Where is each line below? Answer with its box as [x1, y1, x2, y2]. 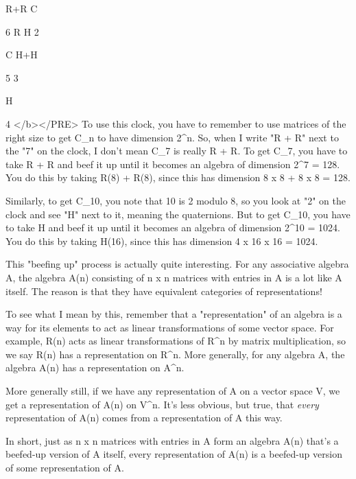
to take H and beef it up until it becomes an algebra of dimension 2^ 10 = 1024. [5, 220, 340, 235]
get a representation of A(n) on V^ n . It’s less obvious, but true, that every [5, 397, 319, 411]
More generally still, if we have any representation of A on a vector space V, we [5, 384, 340, 398]
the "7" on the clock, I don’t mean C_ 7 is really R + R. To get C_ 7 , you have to [5, 143, 348, 158]
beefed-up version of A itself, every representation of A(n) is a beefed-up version [5, 447, 342, 461]
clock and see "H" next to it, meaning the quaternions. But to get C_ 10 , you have [5, 207, 351, 221]
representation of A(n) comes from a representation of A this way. [5, 410, 283, 425]
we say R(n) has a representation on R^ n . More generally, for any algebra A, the [5, 347, 345, 361]
